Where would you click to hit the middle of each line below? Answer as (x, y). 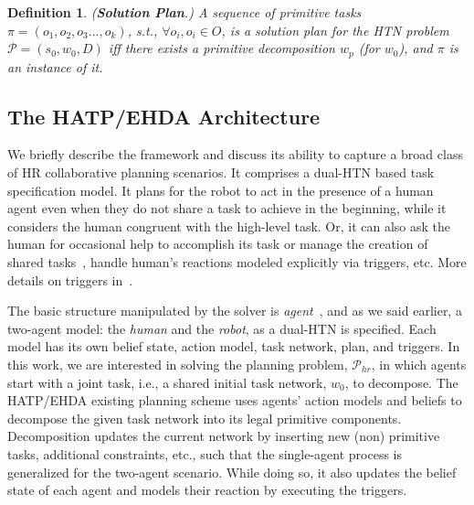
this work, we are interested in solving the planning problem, (178, 364)
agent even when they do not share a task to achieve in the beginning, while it (227, 208)
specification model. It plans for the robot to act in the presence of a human (221, 190)
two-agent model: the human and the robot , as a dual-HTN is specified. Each (222, 328)
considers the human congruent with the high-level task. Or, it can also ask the (229, 226)
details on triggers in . (70, 279)
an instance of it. (55, 66)
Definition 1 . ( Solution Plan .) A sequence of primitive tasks (184, 12)
